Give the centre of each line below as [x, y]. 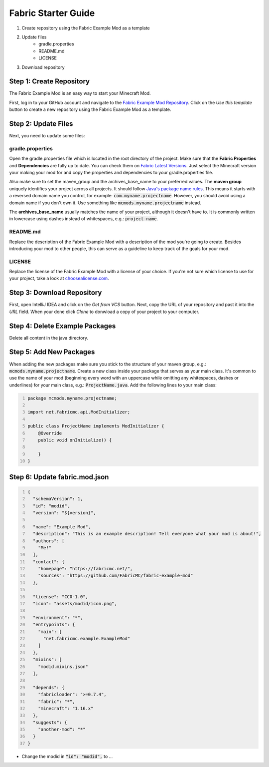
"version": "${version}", [65, 513]
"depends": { [49, 687]
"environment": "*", [58, 617]
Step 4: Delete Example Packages [63, 326]
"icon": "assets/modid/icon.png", [75, 604]
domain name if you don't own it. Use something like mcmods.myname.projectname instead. [105, 203]
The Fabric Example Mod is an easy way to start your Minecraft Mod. [80, 93]
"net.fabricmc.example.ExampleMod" [87, 638]
